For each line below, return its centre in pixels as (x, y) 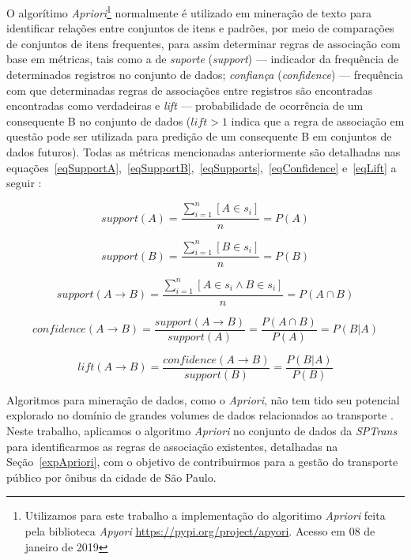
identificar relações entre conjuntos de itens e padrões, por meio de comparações (200, 28)
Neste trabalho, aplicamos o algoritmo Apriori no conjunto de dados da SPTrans (202, 431)
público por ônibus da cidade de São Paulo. (111, 477)
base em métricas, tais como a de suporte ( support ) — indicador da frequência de (203, 59)
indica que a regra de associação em (318, 120)
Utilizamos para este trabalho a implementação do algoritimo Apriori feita (205, 515)
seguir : (24, 183)
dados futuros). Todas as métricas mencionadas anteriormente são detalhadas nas (204, 152)
